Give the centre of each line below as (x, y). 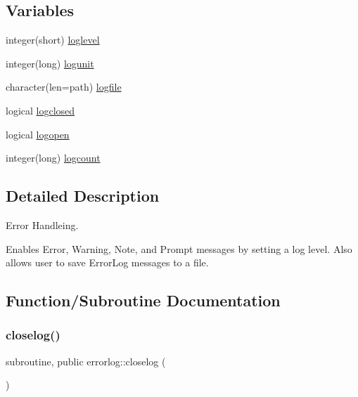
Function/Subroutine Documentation (143, 300)
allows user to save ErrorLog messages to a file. (107, 262)
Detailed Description (83, 196)
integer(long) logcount (53, 158)
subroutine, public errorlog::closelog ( (86, 361)
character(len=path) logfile (64, 87)
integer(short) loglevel (53, 40)
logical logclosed (40, 110)
